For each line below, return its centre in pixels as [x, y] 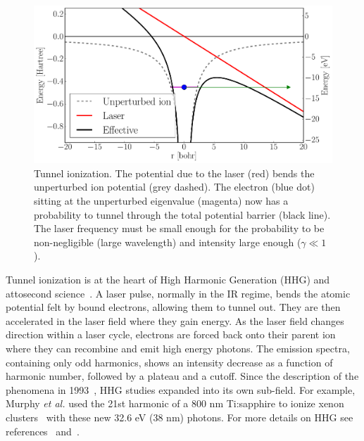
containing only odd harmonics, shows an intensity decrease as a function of [169, 362]
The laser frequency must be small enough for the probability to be [179, 228]
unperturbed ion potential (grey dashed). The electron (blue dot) [174, 187]
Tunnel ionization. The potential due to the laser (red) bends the [174, 173]
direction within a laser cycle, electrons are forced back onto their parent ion [171, 334]
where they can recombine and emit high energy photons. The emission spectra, [178, 348]
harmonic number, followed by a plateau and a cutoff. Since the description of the [182, 376]
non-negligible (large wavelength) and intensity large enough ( [168, 242]
